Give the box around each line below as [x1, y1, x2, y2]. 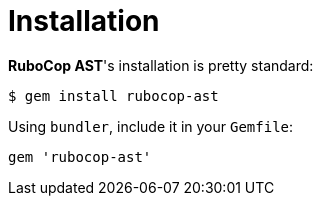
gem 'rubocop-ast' [8, 148, 152, 165]
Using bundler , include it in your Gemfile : [8, 117, 294, 135]
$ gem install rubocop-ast [8, 87, 219, 104]
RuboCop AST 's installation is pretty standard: [8, 56, 314, 74]
